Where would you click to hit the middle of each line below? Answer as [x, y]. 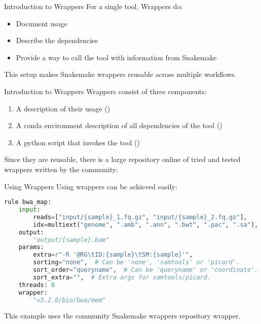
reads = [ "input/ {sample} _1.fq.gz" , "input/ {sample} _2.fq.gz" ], [140, 217]
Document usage [42, 23]
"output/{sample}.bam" [71, 240]
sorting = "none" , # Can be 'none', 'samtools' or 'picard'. [137, 262]
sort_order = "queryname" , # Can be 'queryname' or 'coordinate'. [146, 270]
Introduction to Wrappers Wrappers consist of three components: [105, 91]
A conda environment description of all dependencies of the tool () [119, 125]
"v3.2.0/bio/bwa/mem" [69, 300]
